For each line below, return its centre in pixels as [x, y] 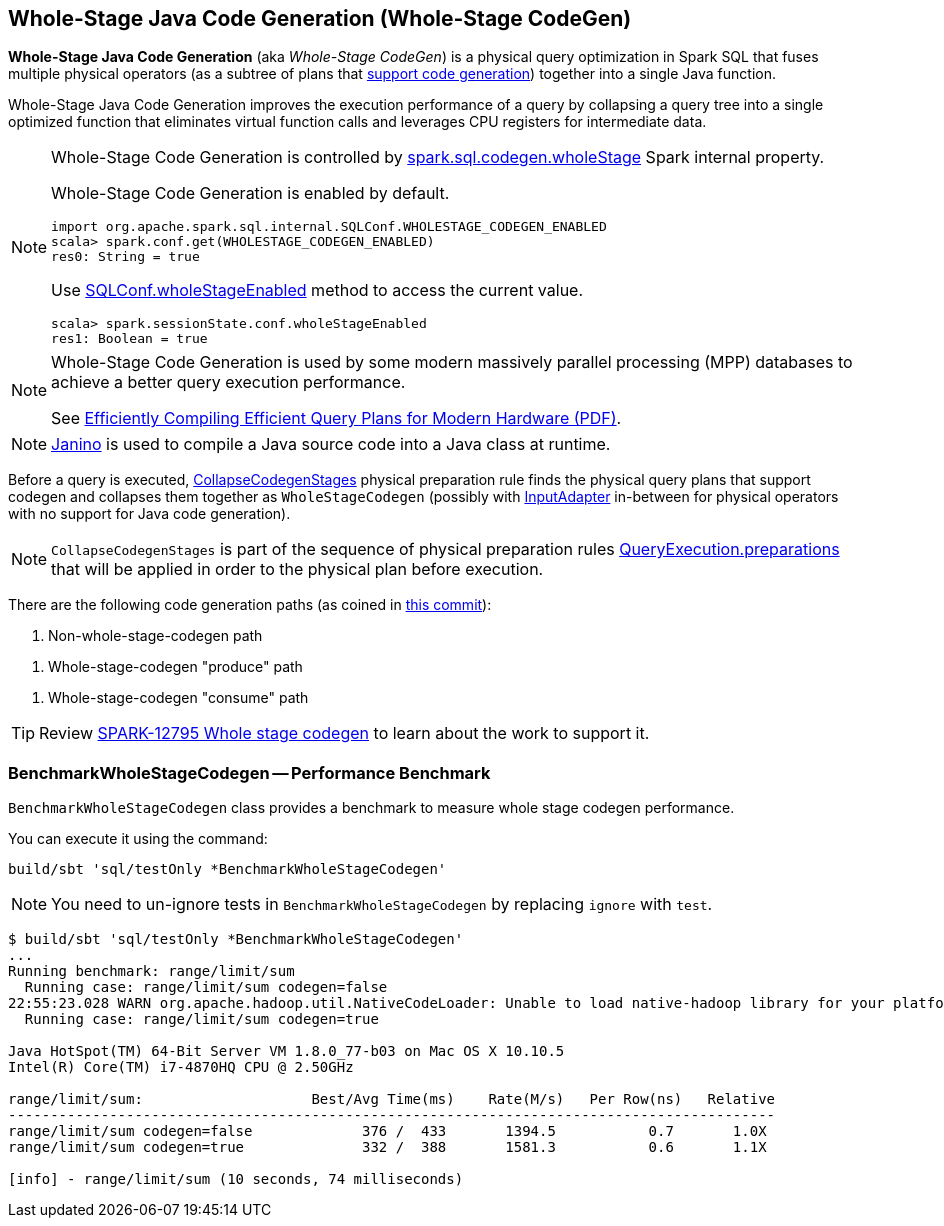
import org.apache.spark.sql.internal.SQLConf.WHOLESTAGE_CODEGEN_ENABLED [329, 227]
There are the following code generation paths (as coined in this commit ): [250, 605]
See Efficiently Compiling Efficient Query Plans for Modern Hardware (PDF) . [336, 418]
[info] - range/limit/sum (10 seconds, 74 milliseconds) [236, 1179]
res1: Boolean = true [129, 339]
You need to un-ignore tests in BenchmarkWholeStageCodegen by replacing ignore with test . [382, 904]
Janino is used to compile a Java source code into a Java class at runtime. [331, 444]
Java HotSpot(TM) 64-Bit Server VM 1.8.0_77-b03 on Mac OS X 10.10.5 [286, 1051]
